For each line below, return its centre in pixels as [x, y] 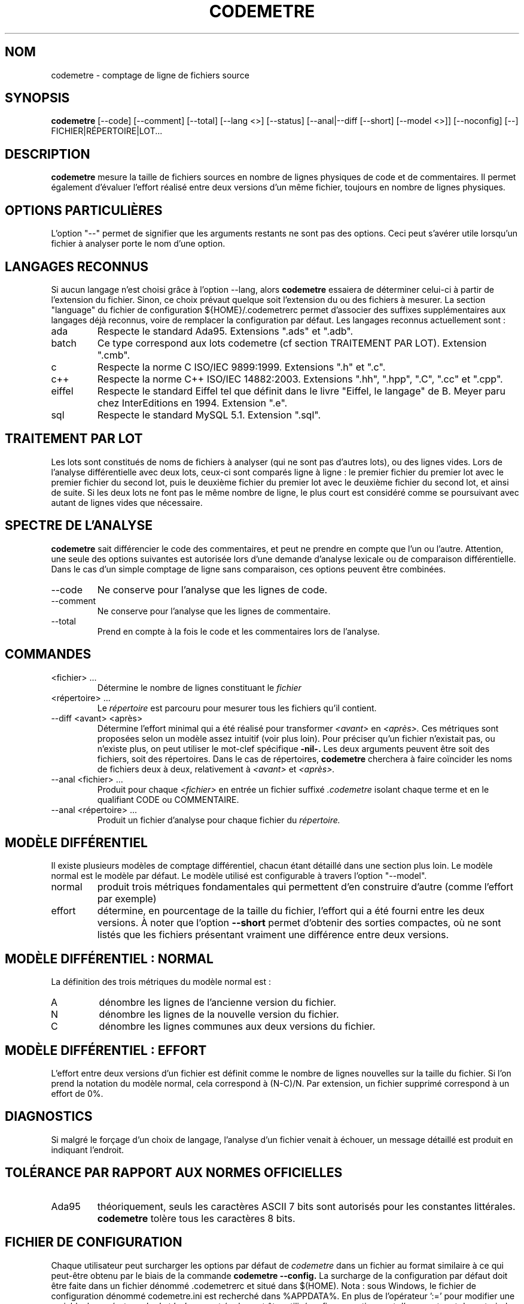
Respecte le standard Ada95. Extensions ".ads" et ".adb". [225, 331]
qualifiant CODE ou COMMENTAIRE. [168, 799]
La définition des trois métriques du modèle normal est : [161, 982]
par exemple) [127, 899]
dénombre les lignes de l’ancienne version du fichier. [217, 1003]
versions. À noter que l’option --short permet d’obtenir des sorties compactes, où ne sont [299, 923]
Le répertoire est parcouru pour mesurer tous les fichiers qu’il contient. [237, 708]
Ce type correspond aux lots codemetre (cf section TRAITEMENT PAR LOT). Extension [292, 343]
